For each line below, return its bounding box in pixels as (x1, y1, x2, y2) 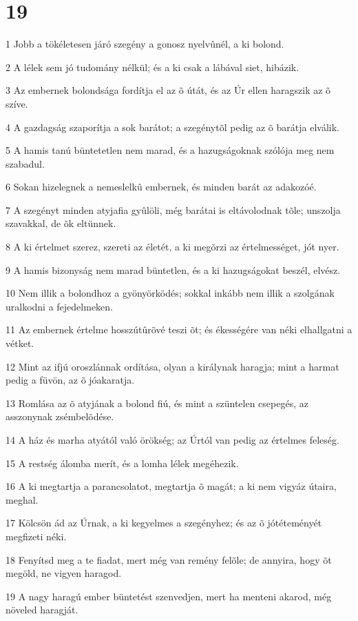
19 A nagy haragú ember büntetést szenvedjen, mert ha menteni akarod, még (6, 589, 332, 603)
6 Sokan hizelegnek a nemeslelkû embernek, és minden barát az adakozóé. (6, 179, 317, 194)
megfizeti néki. (6, 529, 67, 543)
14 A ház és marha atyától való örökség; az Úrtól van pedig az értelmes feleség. (6, 433, 339, 446)
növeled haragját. (6, 602, 78, 617)
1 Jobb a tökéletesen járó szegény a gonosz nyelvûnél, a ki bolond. (6, 37, 284, 51)
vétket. (6, 336, 34, 351)
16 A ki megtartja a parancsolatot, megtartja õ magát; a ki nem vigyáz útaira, (6, 479, 337, 493)
